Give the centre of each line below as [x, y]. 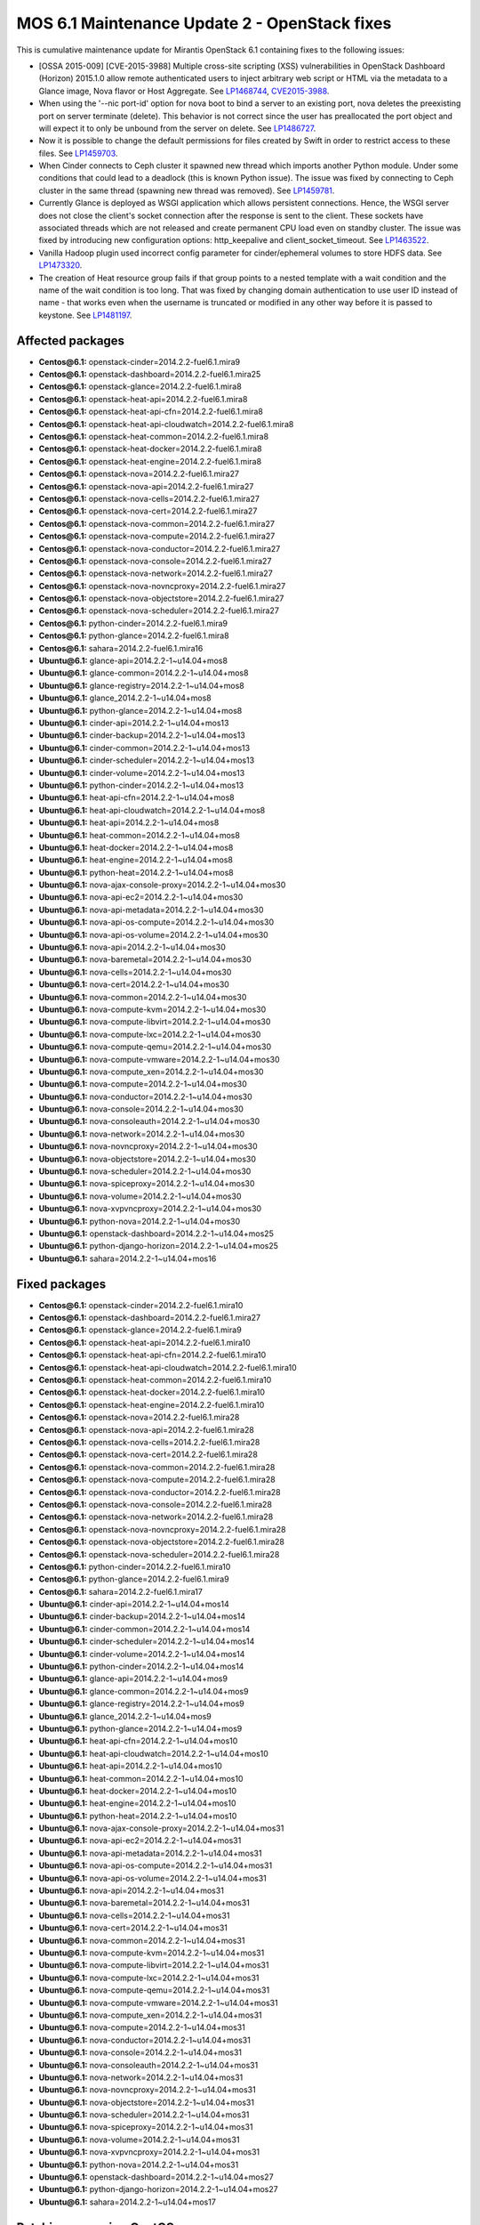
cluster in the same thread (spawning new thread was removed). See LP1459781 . [187, 190]
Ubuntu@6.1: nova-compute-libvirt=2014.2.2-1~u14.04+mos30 [155, 1022]
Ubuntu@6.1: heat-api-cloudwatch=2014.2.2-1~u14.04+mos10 [153, 1753]
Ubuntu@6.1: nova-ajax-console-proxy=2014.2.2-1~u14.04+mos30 [162, 885]
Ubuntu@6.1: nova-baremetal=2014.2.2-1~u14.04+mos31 [144, 1903]
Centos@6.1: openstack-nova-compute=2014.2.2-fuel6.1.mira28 [157, 1480]
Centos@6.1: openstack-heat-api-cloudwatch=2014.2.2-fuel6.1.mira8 [166, 424]
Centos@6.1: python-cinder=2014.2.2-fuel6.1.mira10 [135, 1566]
